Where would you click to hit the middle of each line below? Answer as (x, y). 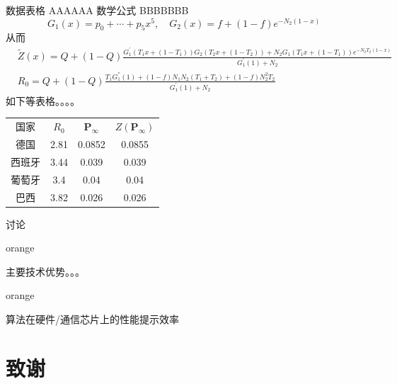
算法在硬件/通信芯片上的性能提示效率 (92, 319)
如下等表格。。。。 (43, 100)
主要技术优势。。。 (45, 271)
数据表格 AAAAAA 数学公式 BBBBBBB (97, 10)
